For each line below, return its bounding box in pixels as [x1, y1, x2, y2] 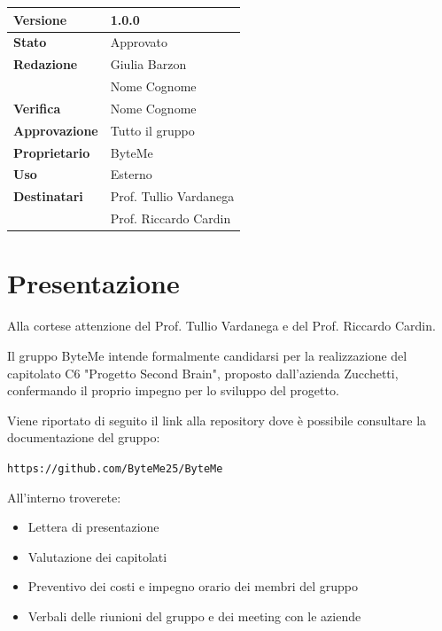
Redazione [13, 55, 78, 74]
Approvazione [13, 121, 98, 139]
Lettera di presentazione [27, 518, 159, 536]
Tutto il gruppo [110, 121, 195, 139]
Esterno [110, 165, 152, 183]
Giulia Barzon [110, 55, 187, 74]
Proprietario [13, 143, 90, 161]
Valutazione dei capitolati [27, 547, 167, 565]
